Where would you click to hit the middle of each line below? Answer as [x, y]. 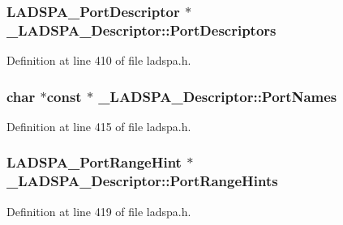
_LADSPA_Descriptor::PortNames [218, 96]
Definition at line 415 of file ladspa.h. [99, 126]
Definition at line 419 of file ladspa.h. [99, 211]
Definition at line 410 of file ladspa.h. [99, 60]
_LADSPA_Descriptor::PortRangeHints [142, 181]
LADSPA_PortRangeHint [94, 162]
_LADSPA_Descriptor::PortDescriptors [141, 30]
